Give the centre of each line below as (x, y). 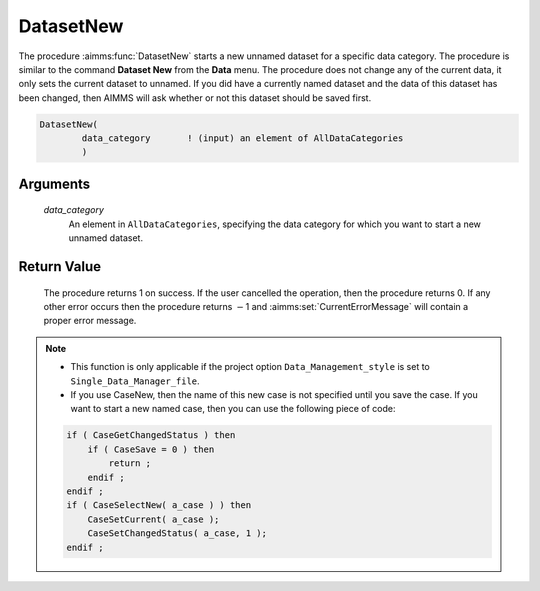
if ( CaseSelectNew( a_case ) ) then (159, 505)
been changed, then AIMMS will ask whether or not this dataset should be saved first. (195, 97)
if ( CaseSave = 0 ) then (151, 449)
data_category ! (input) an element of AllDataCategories (242, 138)
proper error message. (90, 321)
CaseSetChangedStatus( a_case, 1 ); (177, 533)
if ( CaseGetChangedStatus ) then (151, 435)
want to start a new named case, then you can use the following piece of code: (233, 409)
